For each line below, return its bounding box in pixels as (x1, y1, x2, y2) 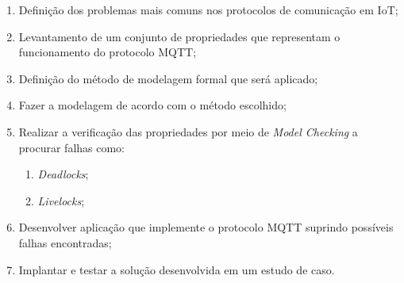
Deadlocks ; (37, 166, 89, 182)
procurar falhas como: (18, 139, 125, 155)
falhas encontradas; (18, 234, 112, 250)
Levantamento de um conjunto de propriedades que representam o (18, 28, 341, 44)
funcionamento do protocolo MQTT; (18, 44, 197, 60)
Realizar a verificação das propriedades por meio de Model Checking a (18, 123, 358, 140)
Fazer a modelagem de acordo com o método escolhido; (18, 97, 287, 113)
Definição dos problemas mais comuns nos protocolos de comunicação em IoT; (18, 2, 398, 17)
